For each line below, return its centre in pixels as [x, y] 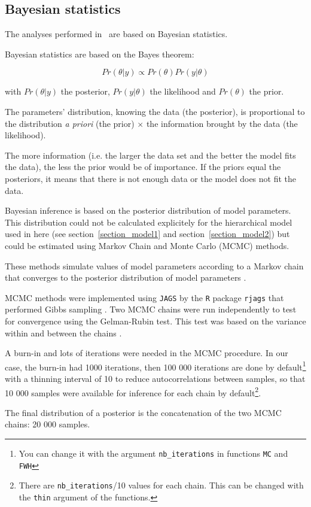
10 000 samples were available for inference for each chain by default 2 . [133, 391]
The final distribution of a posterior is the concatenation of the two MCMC [143, 412]
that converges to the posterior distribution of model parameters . [126, 277]
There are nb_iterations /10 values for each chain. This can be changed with [161, 485]
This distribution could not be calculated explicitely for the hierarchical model [149, 222]
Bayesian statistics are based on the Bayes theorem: [100, 54]
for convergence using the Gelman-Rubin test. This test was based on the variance [155, 321]
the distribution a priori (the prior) [70, 123]
